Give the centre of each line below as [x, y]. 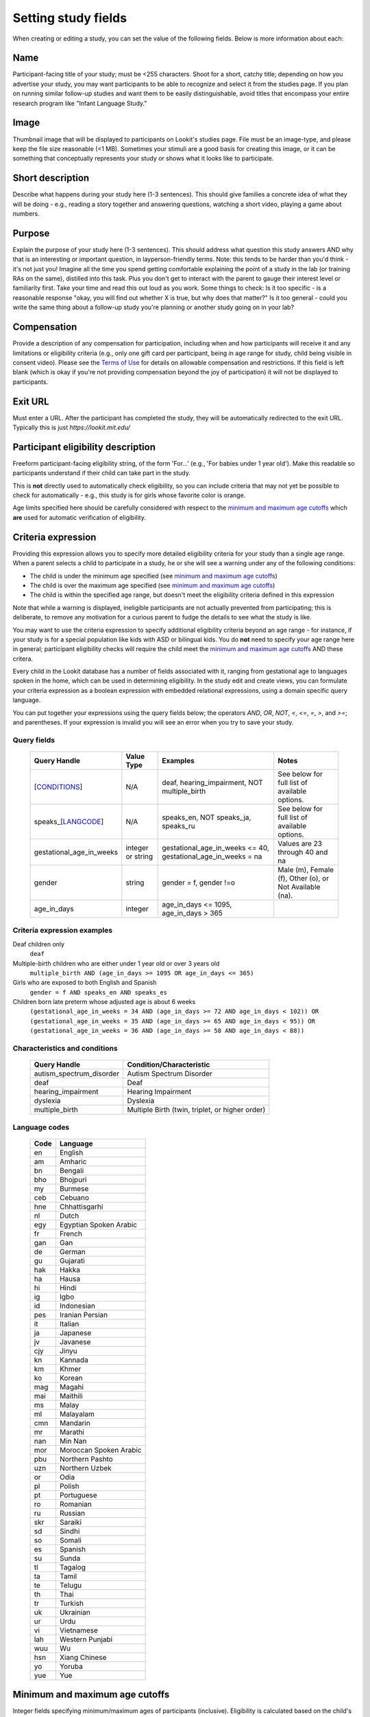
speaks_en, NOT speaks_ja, [207, 817]
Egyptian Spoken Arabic [98, 1225]
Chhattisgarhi [81, 1207]
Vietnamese [79, 1630]
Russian [72, 1513]
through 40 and [303, 852]
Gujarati [72, 1260]
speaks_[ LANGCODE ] [69, 821]
